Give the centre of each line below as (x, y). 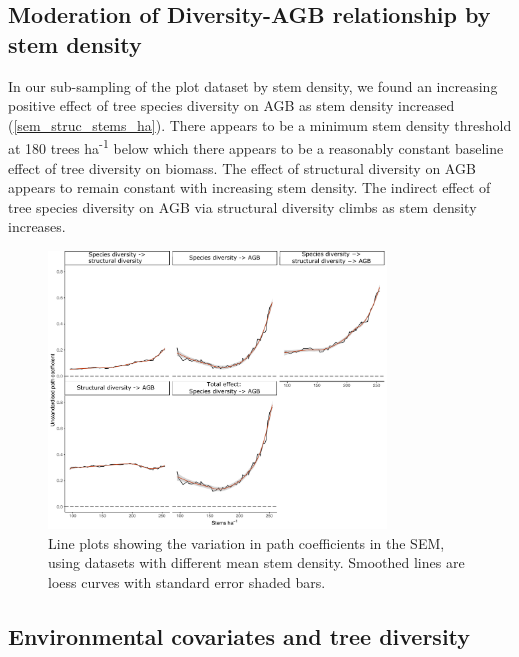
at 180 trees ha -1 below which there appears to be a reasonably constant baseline (256, 147)
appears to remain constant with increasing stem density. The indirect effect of (249, 187)
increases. (37, 226)
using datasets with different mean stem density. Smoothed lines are (256, 562)
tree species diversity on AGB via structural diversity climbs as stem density (242, 206)
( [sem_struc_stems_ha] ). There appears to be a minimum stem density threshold (260, 124)
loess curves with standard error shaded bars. (187, 581)
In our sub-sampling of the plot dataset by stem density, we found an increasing (253, 85)
